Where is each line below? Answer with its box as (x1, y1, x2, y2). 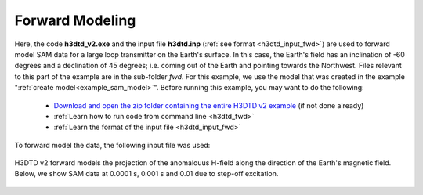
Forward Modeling (14, 12, 136, 29)
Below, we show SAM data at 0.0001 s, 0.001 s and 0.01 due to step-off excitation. (14, 169, 279, 179)
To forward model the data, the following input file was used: (14, 140, 211, 150)
